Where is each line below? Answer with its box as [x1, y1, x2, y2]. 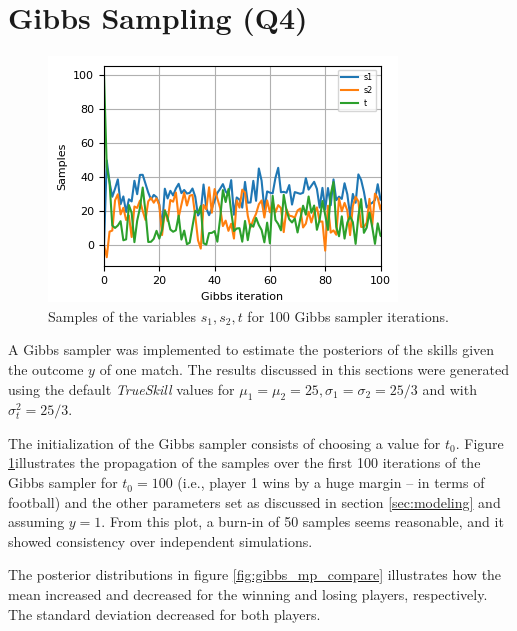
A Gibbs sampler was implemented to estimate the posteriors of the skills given [8, 339, 495, 360]
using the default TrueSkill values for [8, 378, 235, 399]
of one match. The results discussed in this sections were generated [99, 358, 510, 379]
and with [422, 378, 477, 399]
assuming [8, 511, 65, 532]
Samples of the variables [48, 305, 196, 326]
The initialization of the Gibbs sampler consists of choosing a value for [8, 432, 441, 453]
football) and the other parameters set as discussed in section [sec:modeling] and [8, 491, 501, 512]
